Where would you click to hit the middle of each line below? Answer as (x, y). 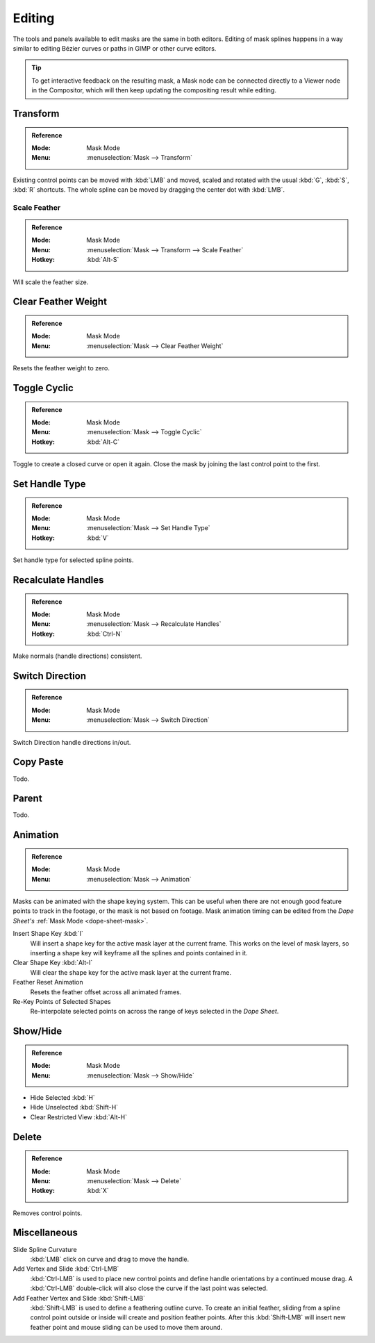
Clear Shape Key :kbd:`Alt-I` (53, 963)
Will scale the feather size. (51, 282)
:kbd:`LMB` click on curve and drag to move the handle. (110, 1259)
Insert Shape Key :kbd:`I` (48, 934)
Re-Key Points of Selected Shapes (62, 1001)
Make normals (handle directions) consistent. (77, 656)
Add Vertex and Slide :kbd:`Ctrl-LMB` (66, 1269)
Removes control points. (48, 1213)
